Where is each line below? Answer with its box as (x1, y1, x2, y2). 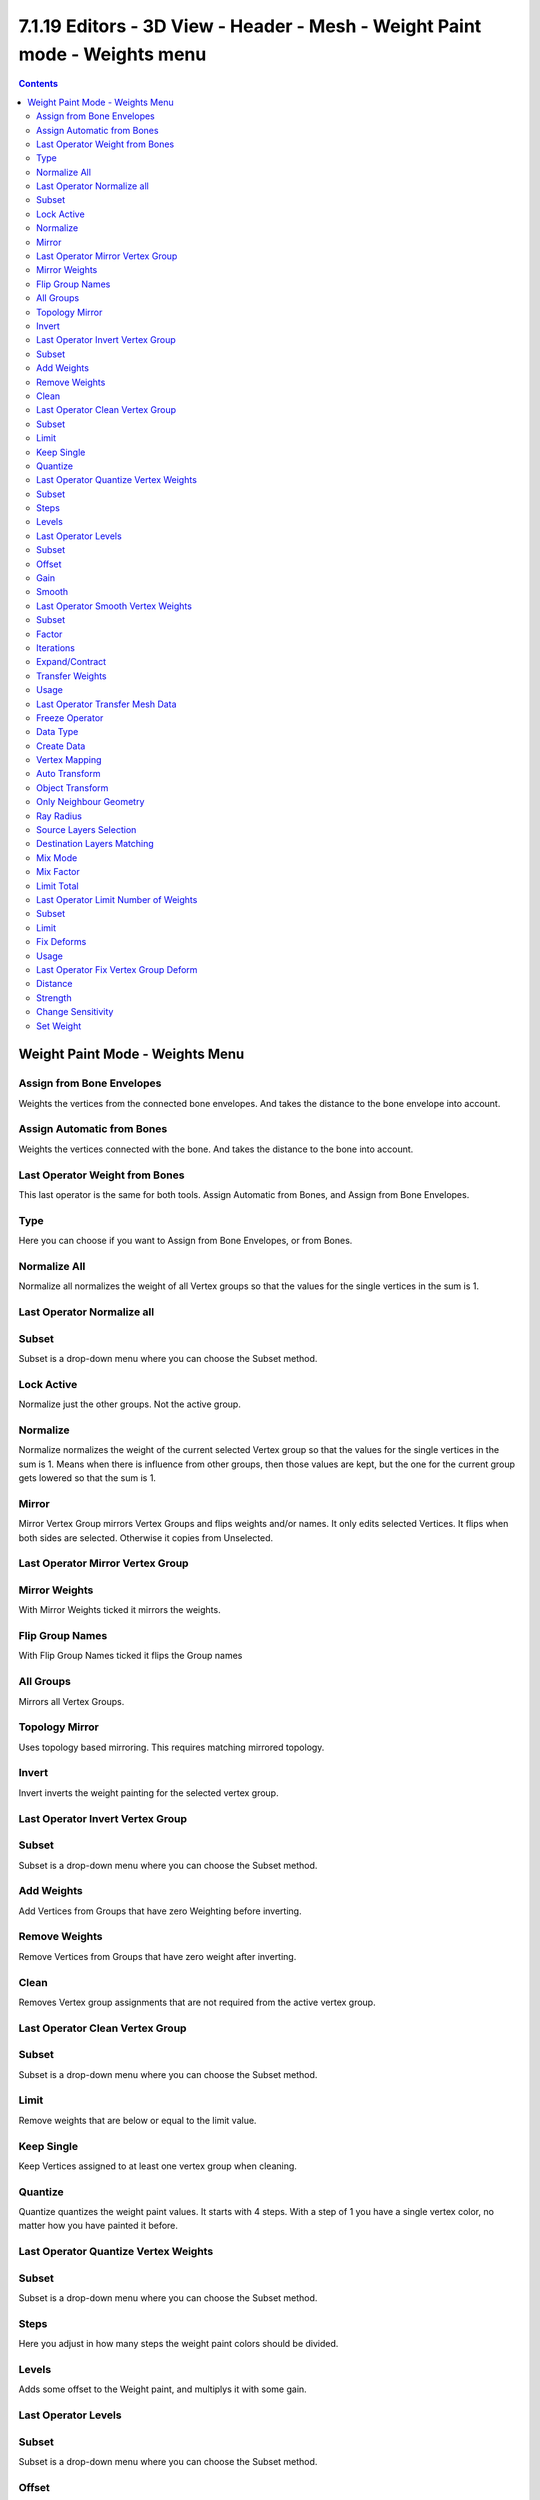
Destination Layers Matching (36, 838, 154, 850)
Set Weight (36, 1020, 82, 1032)
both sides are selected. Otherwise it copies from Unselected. (18, 1531, 274, 1544)
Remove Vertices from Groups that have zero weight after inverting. (18, 1950, 297, 1962)
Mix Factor (36, 866, 80, 878)
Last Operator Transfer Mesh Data (36, 698, 177, 710)
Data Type (36, 726, 79, 738)
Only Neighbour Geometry (36, 796, 145, 808)
